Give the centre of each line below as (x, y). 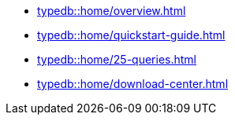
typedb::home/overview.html (112, 11)
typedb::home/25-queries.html (117, 59)
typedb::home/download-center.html (133, 84)
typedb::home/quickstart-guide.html (131, 35)
